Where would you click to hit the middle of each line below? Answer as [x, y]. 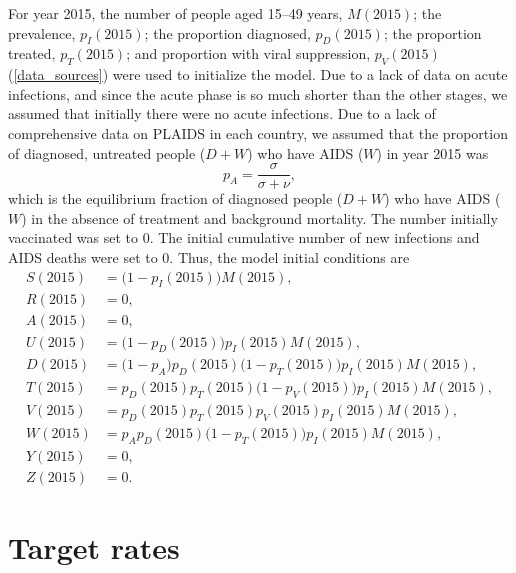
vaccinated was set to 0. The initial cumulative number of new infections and [244, 237]
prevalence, [42, 32]
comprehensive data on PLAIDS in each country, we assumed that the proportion [258, 132]
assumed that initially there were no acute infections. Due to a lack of [222, 113]
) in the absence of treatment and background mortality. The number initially [259, 217]
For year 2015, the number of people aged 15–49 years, [175, 13]
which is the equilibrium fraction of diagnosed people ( [175, 198]
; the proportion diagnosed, [227, 32]
